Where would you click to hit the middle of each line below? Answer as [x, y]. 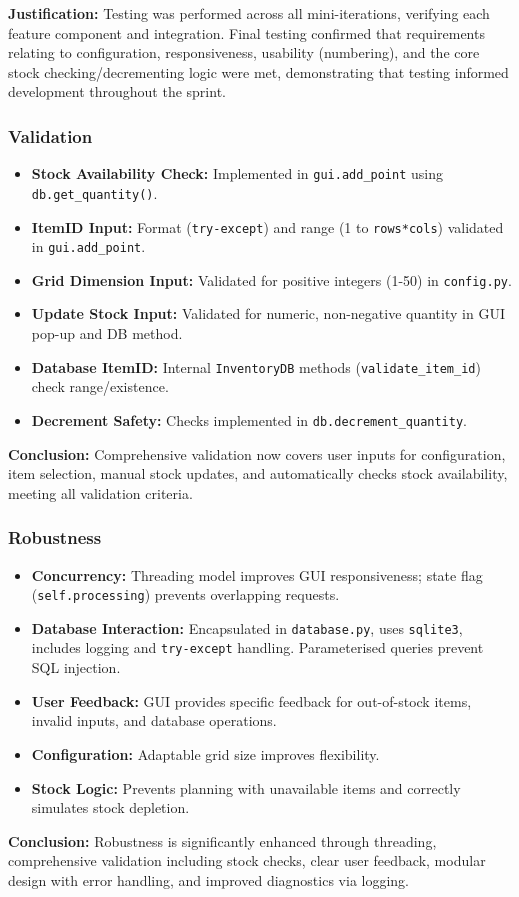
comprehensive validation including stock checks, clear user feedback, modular [247, 860]
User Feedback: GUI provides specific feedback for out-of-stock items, [251, 700]
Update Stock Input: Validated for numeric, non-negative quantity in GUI [268, 313]
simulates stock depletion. [110, 807]
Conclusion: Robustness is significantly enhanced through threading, [222, 840]
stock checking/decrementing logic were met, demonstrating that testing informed [258, 71]
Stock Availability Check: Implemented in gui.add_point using [237, 173]
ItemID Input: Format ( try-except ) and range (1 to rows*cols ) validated [267, 226]
